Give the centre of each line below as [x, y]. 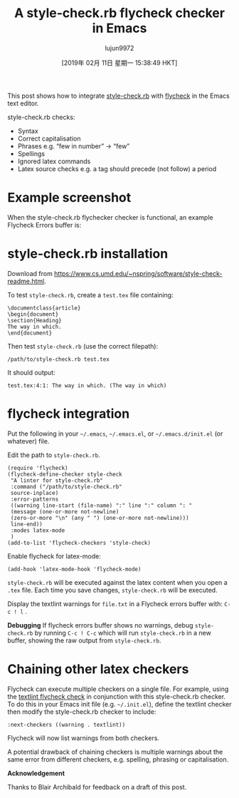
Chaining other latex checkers [98, 669]
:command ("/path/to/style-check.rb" [66, 486]
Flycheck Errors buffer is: [44, 225]
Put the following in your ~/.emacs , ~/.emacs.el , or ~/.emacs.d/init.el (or [115, 434]
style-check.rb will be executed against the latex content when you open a [117, 582]
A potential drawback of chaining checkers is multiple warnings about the [115, 752]
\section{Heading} [34, 320]
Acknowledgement [36, 773]
